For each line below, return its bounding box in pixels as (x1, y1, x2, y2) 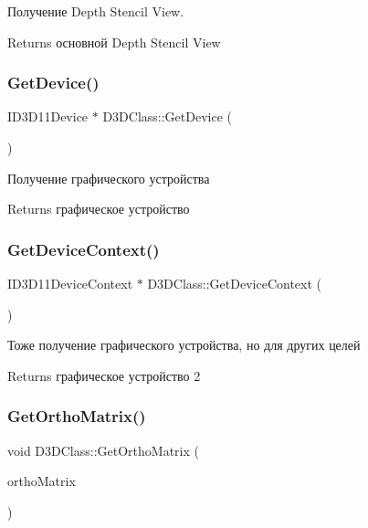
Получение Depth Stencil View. (7, 2, 184, 20)
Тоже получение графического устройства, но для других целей (7, 335, 361, 354)
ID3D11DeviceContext (7, 274, 133, 292)
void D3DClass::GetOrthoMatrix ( (7, 440, 199, 459)
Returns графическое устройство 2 (7, 365, 201, 385)
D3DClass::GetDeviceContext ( (147, 274, 322, 292)
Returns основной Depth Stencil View (7, 32, 221, 51)
